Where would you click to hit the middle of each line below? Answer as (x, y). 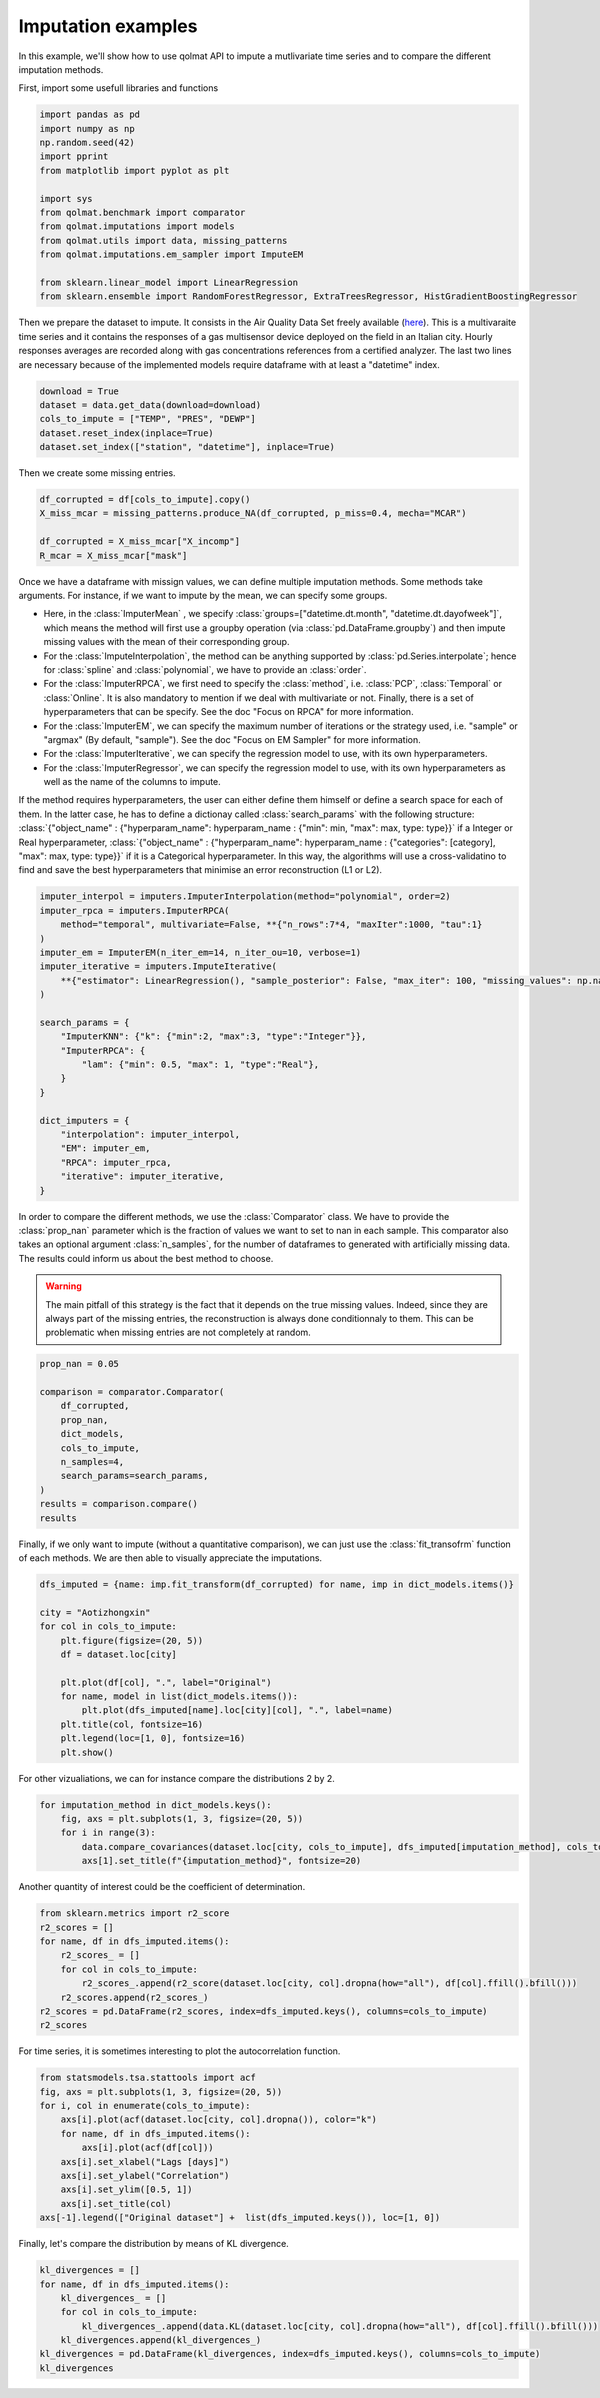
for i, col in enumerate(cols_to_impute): (145, 2106)
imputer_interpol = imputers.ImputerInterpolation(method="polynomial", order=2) (245, 896)
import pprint (74, 156)
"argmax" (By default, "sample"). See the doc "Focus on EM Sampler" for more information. (232, 739)
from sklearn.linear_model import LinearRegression (169, 282)
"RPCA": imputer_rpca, (116, 1162)
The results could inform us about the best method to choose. (146, 1258)
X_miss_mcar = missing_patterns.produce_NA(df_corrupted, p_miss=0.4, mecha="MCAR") (253, 513)
